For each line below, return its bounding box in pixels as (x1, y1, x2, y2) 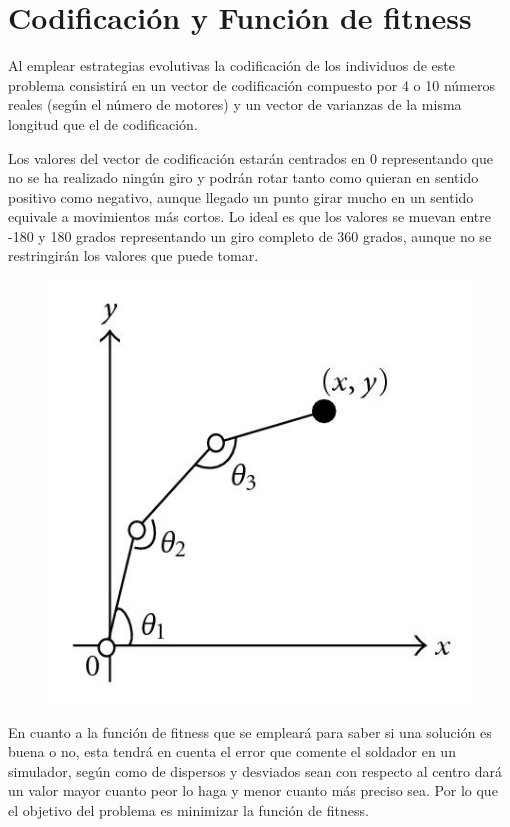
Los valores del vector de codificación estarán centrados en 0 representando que (8, 147, 493, 168)
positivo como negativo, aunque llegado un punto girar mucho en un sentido (8, 186, 474, 207)
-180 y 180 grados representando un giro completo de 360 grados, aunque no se (8, 225, 492, 246)
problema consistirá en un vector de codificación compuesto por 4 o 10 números (8, 74, 495, 95)
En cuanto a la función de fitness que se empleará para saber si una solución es (8, 721, 492, 742)
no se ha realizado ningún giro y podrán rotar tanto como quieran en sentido (8, 167, 479, 188)
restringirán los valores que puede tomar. (8, 245, 259, 266)
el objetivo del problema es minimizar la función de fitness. (8, 800, 369, 821)
